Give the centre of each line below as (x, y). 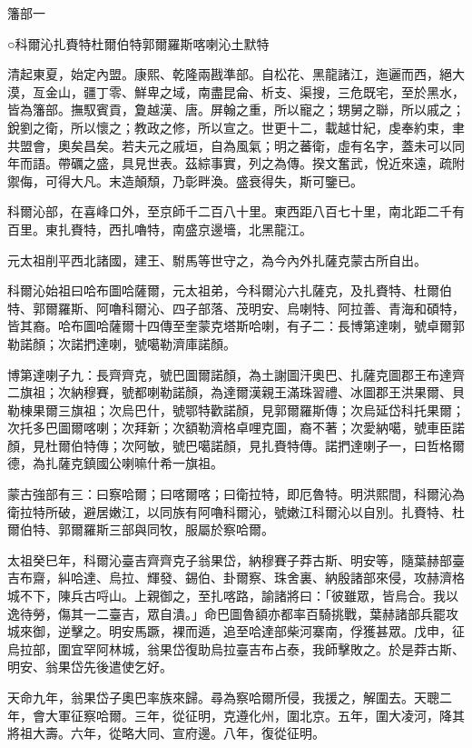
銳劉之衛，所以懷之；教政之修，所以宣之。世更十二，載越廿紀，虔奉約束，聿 (236, 127)
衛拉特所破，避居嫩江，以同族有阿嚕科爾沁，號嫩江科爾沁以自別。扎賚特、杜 (236, 511)
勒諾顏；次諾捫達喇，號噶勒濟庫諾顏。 (122, 343)
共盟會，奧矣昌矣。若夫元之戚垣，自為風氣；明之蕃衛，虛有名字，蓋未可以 (230, 145)
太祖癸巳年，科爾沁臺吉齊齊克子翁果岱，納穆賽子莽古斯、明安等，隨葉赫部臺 (236, 559)
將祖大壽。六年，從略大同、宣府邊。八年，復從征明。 (166, 733)
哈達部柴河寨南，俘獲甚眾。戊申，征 (356, 631)
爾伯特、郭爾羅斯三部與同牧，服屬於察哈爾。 (141, 529)
